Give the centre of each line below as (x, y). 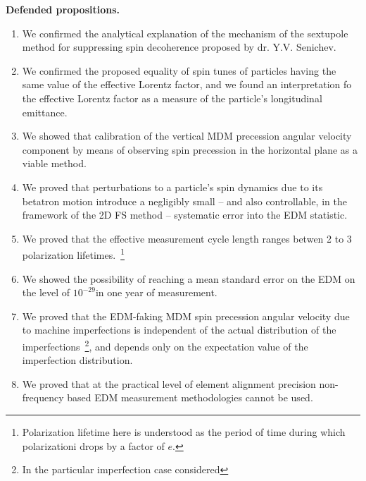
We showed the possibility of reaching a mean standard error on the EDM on (189, 278)
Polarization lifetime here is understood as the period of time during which (184, 431)
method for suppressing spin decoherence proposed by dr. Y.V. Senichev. (179, 47)
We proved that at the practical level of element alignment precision (169, 383)
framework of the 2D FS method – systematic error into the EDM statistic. (185, 215)
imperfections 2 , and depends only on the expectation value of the (165, 345)
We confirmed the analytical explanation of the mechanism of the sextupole (185, 33)
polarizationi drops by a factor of (93, 445)
